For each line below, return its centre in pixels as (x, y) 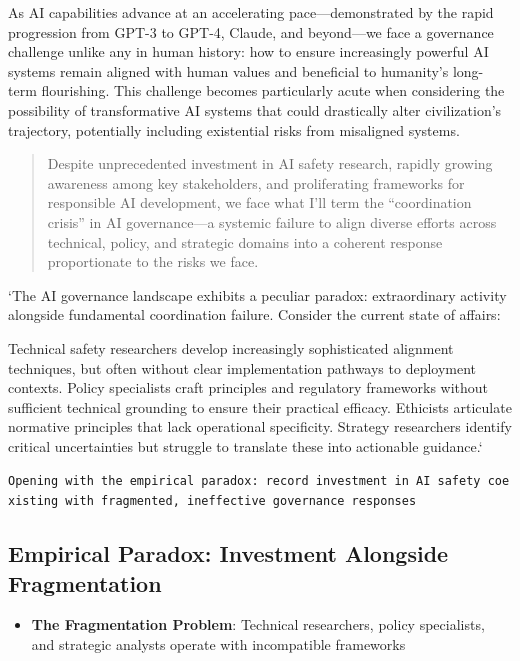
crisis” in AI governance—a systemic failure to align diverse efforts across (272, 221)
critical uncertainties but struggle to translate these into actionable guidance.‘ (245, 445)
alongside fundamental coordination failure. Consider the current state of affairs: (254, 314)
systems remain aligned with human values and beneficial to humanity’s (228, 70)
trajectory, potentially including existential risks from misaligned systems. (234, 129)
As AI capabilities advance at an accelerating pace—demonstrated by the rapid (251, 12)
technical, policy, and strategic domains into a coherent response (245, 241)
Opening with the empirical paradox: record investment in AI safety (244, 481)
